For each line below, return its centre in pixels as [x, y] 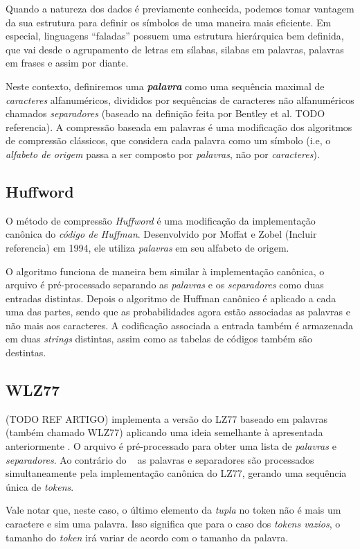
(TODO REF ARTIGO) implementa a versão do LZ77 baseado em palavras [167, 418]
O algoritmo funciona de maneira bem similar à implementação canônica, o [165, 271]
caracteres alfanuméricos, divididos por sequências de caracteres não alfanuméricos [180, 99]
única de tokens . [40, 486]
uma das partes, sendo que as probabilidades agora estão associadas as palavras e [178, 312]
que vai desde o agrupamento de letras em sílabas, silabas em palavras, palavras [175, 49]
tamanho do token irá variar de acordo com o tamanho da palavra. [147, 537]
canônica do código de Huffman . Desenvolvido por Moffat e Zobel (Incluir [161, 234]
